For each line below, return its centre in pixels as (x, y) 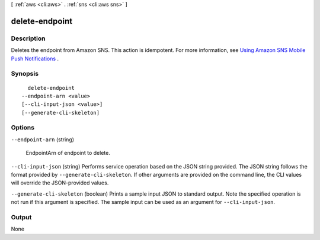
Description (28, 38)
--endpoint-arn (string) (42, 140)
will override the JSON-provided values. (60, 183)
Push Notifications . (35, 59)
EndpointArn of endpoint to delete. (68, 153)
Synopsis (25, 74)
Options (23, 128)
